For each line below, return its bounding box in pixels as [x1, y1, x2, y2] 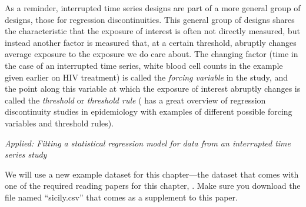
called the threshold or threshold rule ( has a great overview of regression [5, 94, 266, 106]
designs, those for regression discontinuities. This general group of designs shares [5, 13, 295, 25]
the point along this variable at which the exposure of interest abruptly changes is [5, 82, 301, 95]
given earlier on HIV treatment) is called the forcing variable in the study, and [5, 71, 288, 83]
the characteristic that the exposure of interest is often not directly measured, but [5, 25, 300, 37]
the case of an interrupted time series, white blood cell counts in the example [5, 59, 283, 71]
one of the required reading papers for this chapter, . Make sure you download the [5, 179, 301, 192]
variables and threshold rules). [5, 116, 114, 129]
